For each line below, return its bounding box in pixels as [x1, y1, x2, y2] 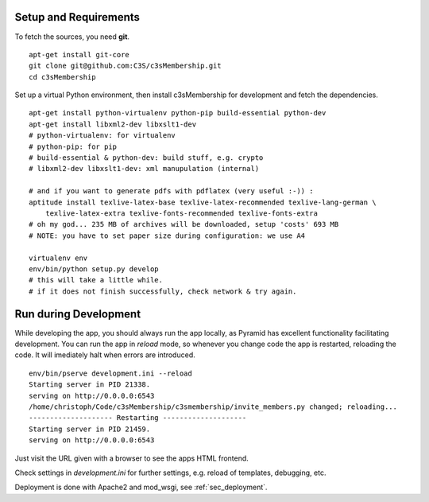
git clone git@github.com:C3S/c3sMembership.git [29, 61, 222, 71]
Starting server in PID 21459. [29, 424, 151, 434]
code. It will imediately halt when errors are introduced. [14, 350, 195, 360]
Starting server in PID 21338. [29, 380, 151, 389]
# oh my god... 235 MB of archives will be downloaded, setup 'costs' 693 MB [29, 220, 339, 229]
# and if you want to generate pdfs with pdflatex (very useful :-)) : [29, 187, 314, 196]
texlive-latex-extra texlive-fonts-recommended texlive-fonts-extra [44, 208, 318, 218]
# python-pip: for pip [29, 142, 118, 151]
